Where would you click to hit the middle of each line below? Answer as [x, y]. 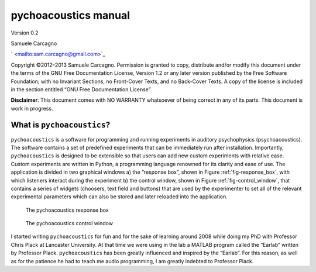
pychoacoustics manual [71, 15]
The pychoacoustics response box [67, 210]
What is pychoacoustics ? [61, 125]
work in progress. [32, 108]
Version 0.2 [25, 33]
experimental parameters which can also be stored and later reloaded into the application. [119, 197]
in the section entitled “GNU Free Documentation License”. [81, 89]
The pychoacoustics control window [69, 223]
